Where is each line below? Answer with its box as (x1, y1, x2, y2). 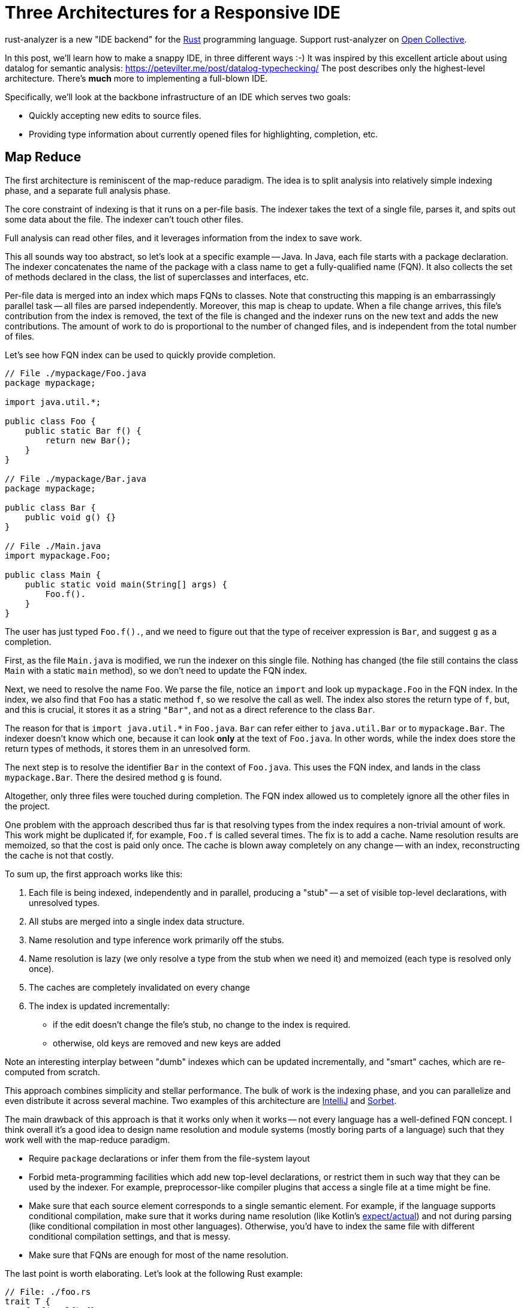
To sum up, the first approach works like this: (5, 868, 183, 879)
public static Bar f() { (25, 425, 141, 436)
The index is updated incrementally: (29, 1000, 170, 1011)
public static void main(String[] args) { (25, 579, 227, 589)
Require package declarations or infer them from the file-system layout (29, 1153, 310, 1163)
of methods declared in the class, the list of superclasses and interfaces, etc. (5, 271, 309, 282)
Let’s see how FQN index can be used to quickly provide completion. (5, 349, 276, 360)
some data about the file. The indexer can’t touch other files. (5, 214, 243, 224)
